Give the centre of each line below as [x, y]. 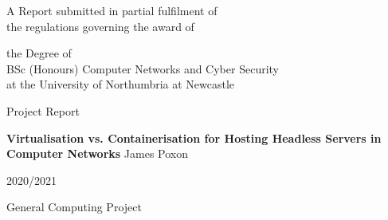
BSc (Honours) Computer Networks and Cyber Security [143, 68]
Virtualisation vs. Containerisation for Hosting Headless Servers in [194, 137]
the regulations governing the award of [100, 26]
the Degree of [39, 53]
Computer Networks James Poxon [97, 153]
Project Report [43, 110]
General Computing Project [74, 207]
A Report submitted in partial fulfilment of [112, 10]
